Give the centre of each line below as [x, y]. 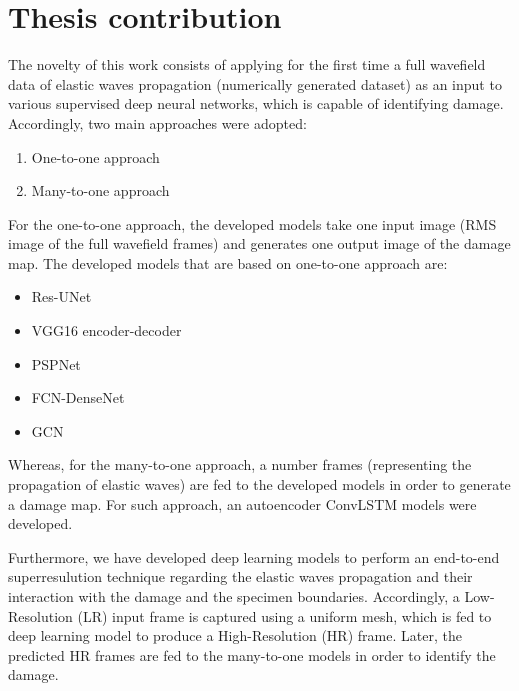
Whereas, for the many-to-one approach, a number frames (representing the [240, 464]
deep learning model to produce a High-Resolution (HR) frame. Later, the [235, 635]
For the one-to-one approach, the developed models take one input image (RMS [252, 223]
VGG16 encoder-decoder [106, 330]
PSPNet [56, 363]
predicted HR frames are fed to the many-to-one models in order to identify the [252, 654]
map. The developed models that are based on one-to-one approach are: [228, 262]
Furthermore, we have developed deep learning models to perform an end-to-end [254, 556]
